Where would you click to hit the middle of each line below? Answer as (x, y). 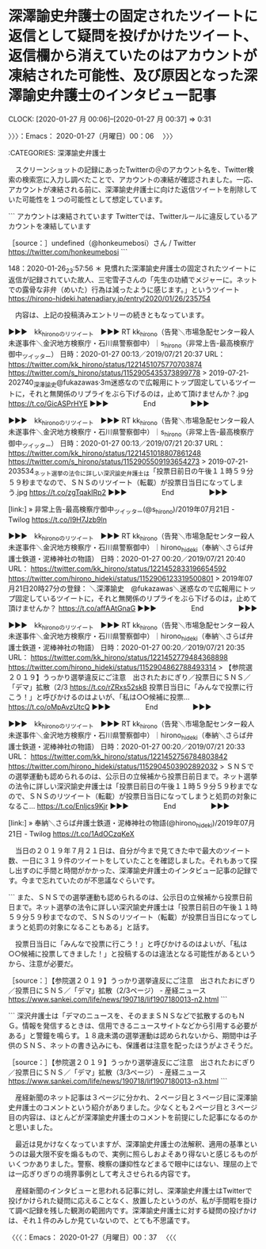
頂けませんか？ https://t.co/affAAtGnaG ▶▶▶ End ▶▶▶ (133, 608)
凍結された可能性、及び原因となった (126, 76)
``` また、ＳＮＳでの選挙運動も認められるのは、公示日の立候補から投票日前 (131, 898)
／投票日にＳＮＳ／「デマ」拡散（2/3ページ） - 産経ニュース (107, 990)
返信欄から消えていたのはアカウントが (133, 56)
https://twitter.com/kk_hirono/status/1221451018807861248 (105, 454)
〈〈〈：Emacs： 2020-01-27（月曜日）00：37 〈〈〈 (92, 1237)
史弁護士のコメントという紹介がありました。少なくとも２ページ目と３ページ (133, 1108)
